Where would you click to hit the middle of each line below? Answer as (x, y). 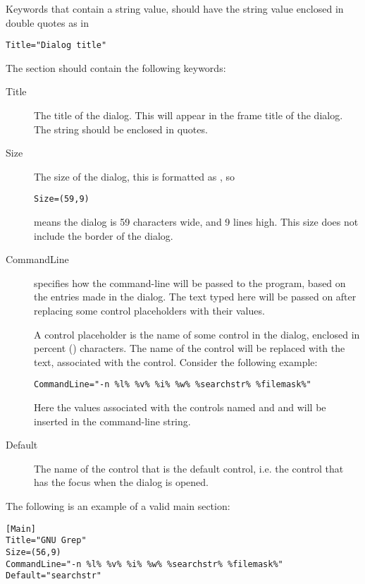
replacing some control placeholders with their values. (149, 311)
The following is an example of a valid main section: (118, 506)
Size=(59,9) (62, 199)
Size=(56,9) (33, 552)
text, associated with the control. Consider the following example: (176, 361)
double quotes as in (47, 22)
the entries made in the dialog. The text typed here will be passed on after (195, 297)
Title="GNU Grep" (46, 541)
